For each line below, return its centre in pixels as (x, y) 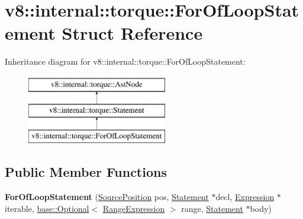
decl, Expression (245, 197)
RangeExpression (134, 208)
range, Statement (212, 208)
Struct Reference (132, 33)
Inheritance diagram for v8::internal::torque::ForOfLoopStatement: (125, 61)
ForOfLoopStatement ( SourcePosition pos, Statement (107, 197)
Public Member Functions (86, 172)
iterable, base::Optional (47, 208)
